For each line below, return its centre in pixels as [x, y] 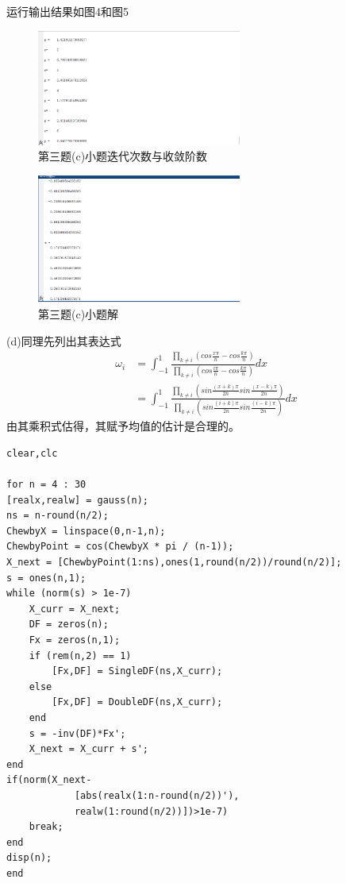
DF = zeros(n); [69, 625]
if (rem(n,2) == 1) [80, 656]
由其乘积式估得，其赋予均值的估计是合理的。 [123, 426]
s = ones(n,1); [46, 578]
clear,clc [32, 453]
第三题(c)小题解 [79, 313]
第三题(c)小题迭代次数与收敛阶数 [123, 156]
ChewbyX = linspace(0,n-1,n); [86, 531]
